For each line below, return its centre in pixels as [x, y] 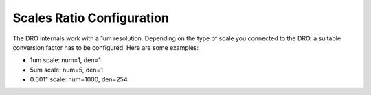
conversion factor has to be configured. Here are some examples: [106, 47]
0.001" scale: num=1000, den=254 [79, 79]
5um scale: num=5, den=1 [66, 70]
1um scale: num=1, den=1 [65, 60]
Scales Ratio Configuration [91, 18]
